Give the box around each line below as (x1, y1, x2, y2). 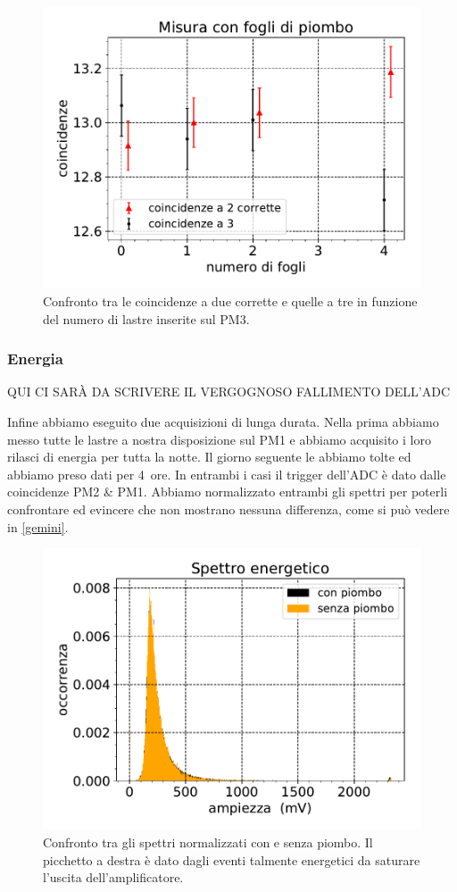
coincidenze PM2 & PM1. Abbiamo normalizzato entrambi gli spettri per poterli (7, 482, 448, 501)
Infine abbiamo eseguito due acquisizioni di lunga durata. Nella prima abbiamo (7, 412, 439, 430)
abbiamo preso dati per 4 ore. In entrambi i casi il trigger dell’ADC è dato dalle (7, 464, 446, 483)
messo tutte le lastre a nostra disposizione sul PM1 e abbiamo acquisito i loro (7, 429, 431, 448)
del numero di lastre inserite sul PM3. (43, 309, 250, 328)
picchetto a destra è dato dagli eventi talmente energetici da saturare (43, 850, 420, 869)
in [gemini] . (7, 517, 69, 536)
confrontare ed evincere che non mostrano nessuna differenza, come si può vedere (7, 499, 450, 518)
